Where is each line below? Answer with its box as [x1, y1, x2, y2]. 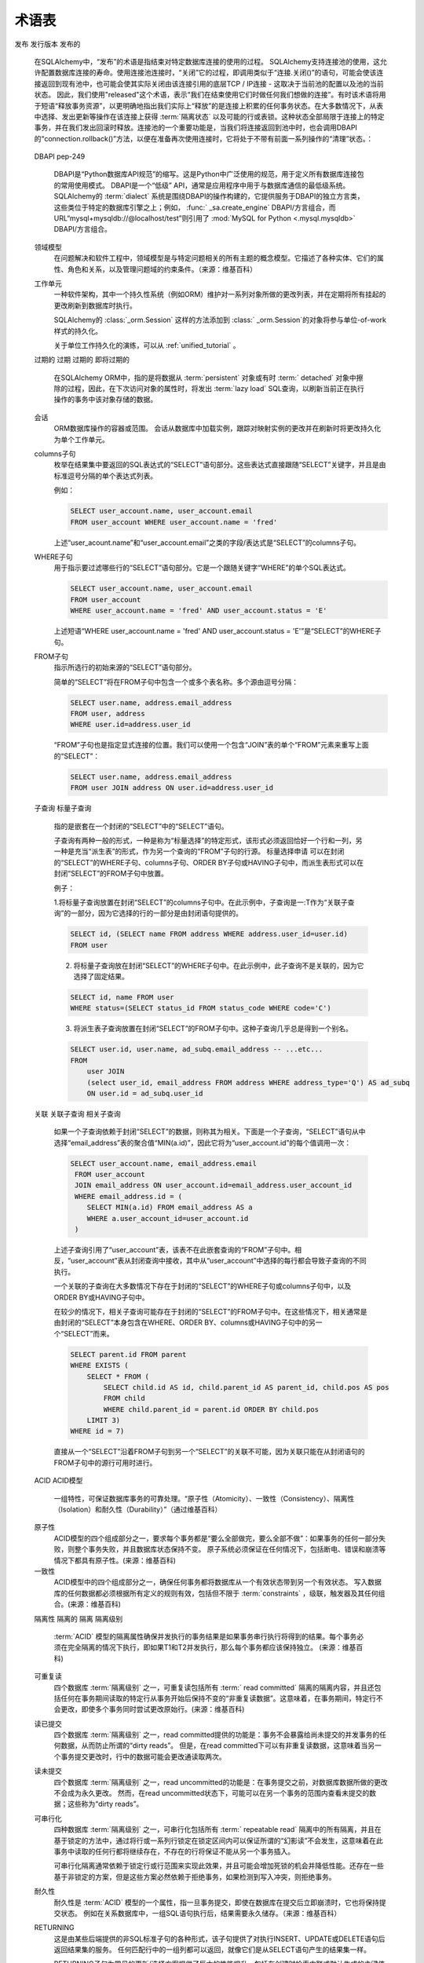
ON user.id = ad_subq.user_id [86, 1088, 203, 1098]
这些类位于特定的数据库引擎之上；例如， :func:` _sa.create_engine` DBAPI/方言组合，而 [53, 203, 337, 212]
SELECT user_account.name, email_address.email [70, 1159, 257, 1168]
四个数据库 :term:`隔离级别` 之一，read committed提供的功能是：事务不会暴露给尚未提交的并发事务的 [53, 1730, 380, 1739]
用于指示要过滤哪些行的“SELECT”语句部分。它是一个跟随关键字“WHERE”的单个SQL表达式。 [53, 563, 351, 572]
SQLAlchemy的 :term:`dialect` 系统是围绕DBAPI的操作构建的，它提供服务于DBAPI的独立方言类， [53, 192, 364, 201]
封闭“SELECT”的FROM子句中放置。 [53, 868, 168, 879]
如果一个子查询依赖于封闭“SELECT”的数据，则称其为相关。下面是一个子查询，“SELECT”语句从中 [53, 1127, 366, 1136]
